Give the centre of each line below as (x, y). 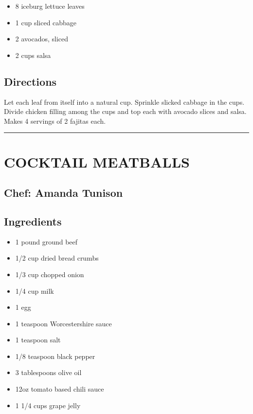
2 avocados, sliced (42, 39)
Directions (30, 81)
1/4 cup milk (35, 291)
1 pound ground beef (46, 241)
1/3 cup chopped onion (50, 274)
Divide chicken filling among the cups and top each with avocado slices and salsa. (125, 111)
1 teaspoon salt (38, 340)
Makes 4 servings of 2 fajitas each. (55, 121)
